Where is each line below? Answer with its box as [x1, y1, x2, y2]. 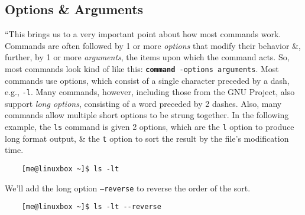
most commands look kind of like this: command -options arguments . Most [5, 62, 279, 74]
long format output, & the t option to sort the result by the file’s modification [5, 132, 289, 144]
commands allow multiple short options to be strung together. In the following [5, 109, 289, 121]
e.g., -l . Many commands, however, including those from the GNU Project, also [5, 86, 295, 98]
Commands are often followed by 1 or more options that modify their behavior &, [5, 39, 301, 51]
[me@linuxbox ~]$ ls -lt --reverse [21, 203, 161, 211]
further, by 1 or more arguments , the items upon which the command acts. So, [5, 51, 290, 63]
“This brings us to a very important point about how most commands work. [5, 28, 281, 40]
